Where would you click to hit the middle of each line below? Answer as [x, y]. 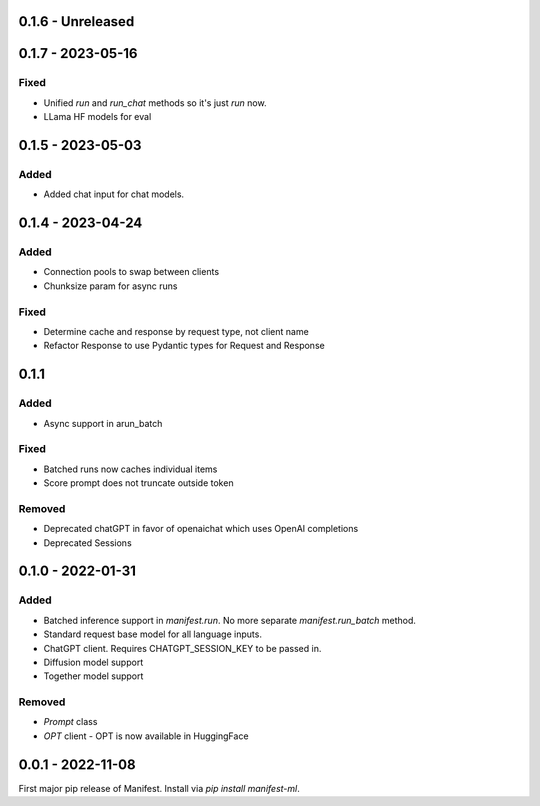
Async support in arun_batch [103, 423]
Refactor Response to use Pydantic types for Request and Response [184, 346]
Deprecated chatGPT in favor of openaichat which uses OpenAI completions [201, 529]
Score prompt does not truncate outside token [138, 483]
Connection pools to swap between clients [131, 272]
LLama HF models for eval [97, 117]
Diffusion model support [93, 662]
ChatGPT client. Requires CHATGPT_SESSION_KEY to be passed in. [182, 648]
